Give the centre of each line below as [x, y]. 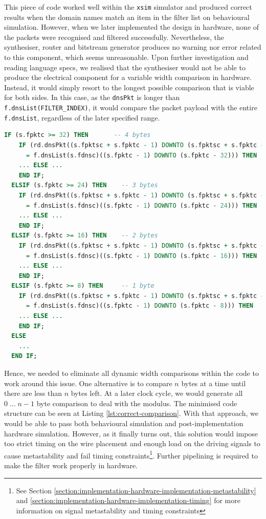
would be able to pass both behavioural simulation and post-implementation [124, 423]
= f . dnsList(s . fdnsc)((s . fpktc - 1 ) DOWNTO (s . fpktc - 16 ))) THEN [141, 256]
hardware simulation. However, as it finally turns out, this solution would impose [131, 433]
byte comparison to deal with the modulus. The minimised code [137, 403]
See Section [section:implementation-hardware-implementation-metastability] [136, 490]
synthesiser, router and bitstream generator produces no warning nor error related [133, 47]
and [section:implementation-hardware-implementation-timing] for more [128, 500]
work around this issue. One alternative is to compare [88, 383]
